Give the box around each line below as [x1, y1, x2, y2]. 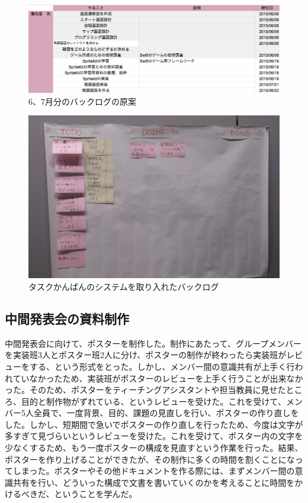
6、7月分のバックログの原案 [28, 95, 136, 107]
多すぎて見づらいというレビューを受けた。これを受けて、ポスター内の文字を [5, 430, 303, 442]
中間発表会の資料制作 [5, 309, 129, 327]
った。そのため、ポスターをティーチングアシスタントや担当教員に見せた [5, 383, 286, 396]
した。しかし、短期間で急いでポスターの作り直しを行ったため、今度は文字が [5, 418, 303, 430]
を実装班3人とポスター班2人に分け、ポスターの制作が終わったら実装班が [5, 349, 287, 361]
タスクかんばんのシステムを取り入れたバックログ [28, 280, 219, 292]
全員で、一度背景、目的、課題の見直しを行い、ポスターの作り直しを [33, 407, 299, 419]
